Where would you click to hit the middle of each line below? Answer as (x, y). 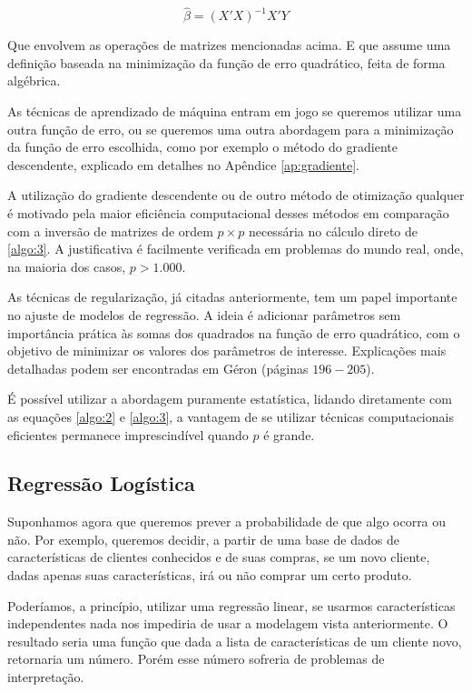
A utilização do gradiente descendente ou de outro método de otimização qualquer (236, 195)
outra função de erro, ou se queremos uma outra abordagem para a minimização (231, 129)
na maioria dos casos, (67, 266)
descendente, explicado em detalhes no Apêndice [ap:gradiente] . (183, 164)
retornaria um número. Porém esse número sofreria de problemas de (196, 659)
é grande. (289, 434)
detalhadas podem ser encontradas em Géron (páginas (158, 368)
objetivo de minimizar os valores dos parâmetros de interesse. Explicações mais (227, 351)
